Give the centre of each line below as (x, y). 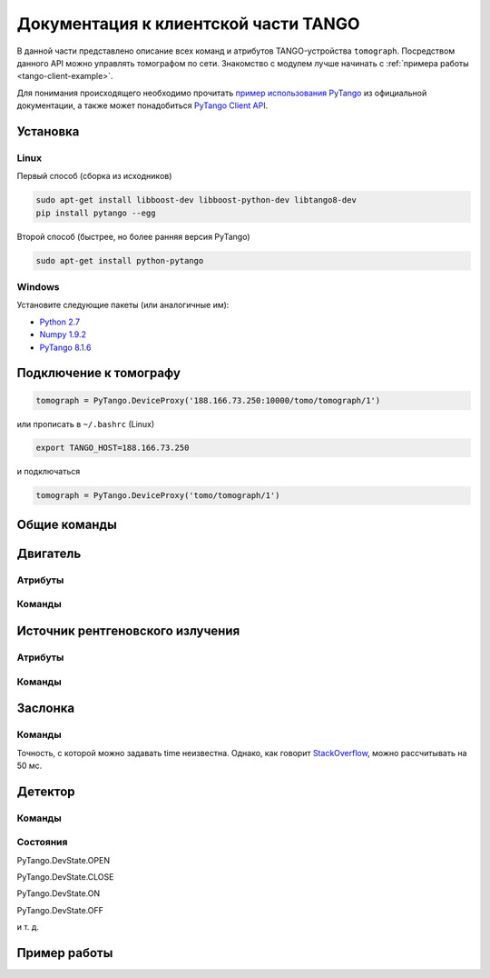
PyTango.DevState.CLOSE (65, 877)
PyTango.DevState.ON (59, 893)
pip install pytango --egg (96, 213)
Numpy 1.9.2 (63, 334)
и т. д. (28, 927)
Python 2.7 (60, 322)
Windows (38, 286)
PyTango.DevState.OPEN (64, 860)
